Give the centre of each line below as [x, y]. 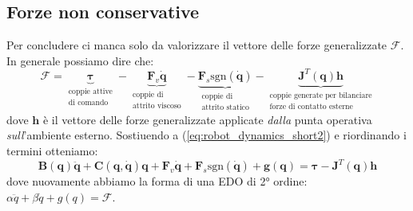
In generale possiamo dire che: [80, 60]
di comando [88, 103]
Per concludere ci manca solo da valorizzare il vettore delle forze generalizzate [197, 45]
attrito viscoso [157, 105]
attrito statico [225, 108]
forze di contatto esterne [311, 107]
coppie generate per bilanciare [321, 95]
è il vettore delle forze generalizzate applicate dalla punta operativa [207, 119]
